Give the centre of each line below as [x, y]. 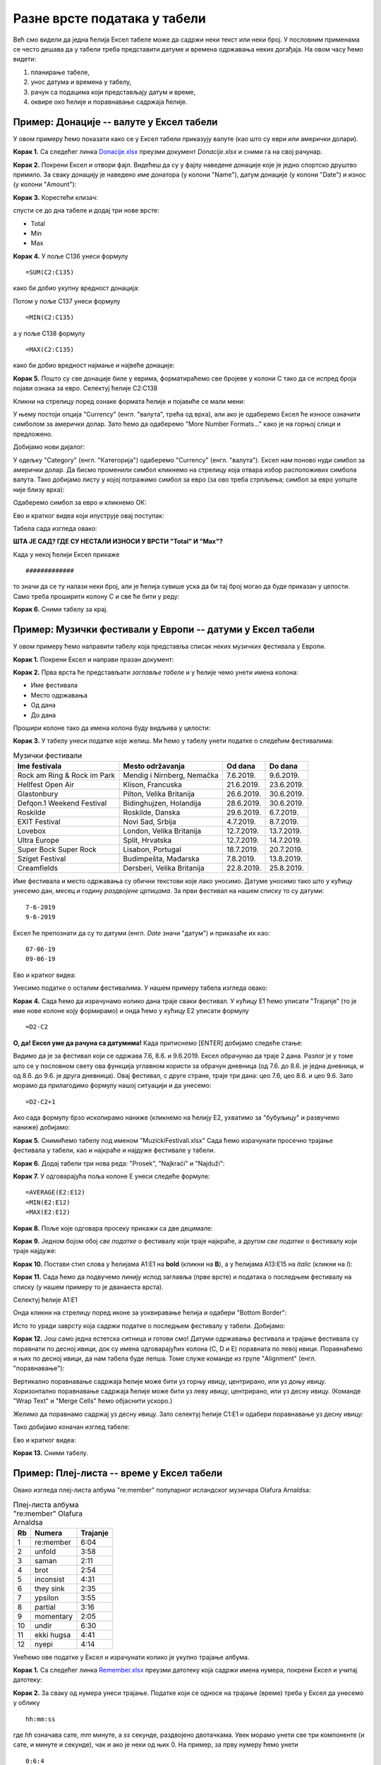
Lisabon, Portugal [152, 849]
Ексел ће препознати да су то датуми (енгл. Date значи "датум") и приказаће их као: [141, 933]
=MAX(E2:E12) [48, 1212]
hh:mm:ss [41, 1719]
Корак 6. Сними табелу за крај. [61, 609]
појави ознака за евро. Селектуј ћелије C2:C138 [85, 388]
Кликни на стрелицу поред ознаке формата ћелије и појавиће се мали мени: [129, 401]
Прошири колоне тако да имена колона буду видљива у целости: [112, 728]
